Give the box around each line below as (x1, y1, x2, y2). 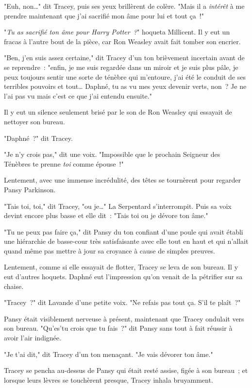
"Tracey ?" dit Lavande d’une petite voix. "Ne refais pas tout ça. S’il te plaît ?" (4, 297, 241, 307)
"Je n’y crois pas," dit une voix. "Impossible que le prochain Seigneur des (4, 149, 220, 159)
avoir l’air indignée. (4, 333, 61, 343)
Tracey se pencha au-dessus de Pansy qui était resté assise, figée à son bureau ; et (4, 365, 248, 375)
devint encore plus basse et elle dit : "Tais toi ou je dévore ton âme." (4, 210, 208, 220)
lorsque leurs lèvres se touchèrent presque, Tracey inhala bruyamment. (4, 374, 213, 385)
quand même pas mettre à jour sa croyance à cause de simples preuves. (4, 245, 215, 255)
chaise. (4, 281, 24, 291)
